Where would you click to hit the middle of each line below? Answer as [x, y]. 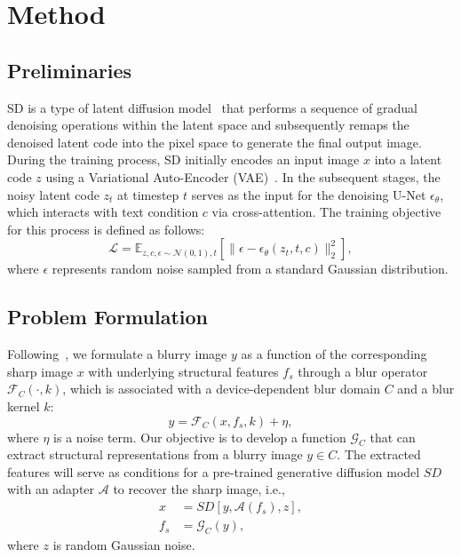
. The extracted [379, 454]
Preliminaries [70, 70]
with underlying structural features [183, 371]
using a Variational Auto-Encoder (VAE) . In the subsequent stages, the [243, 176]
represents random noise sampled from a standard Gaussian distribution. [250, 269]
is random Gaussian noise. [124, 544]
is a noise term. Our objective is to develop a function [200, 437]
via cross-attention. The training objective [326, 212]
